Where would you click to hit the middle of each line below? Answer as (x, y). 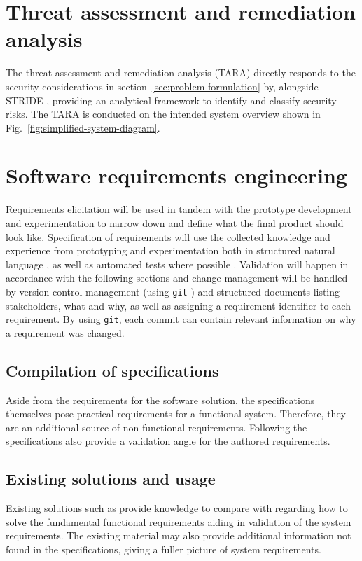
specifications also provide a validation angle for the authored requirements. (168, 441)
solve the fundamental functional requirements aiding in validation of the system (179, 521)
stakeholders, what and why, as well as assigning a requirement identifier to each (178, 305)
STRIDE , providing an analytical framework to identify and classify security (171, 100)
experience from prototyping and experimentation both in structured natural (170, 250)
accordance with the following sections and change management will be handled (177, 278)
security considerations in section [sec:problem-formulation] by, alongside (162, 86)
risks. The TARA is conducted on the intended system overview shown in (163, 114)
